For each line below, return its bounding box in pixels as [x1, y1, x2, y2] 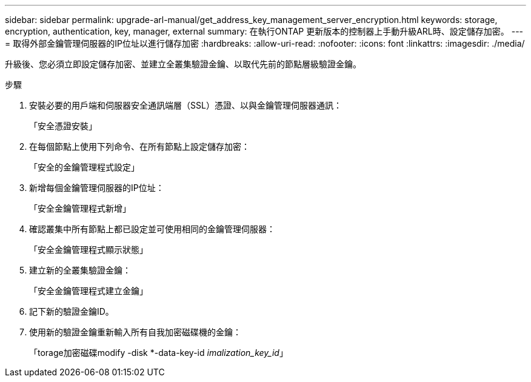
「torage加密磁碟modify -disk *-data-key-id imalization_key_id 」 [29, 347, 288, 358]
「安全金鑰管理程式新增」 [29, 203, 131, 213]
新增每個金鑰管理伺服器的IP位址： [29, 183, 164, 193]
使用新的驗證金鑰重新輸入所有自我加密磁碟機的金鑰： [29, 327, 241, 337]
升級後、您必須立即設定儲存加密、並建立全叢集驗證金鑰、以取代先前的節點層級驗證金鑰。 [5, 59, 361, 69]
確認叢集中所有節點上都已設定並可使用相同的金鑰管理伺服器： [29, 224, 275, 234]
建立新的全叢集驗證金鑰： [29, 265, 131, 275]
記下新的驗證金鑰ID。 [29, 306, 114, 317]
